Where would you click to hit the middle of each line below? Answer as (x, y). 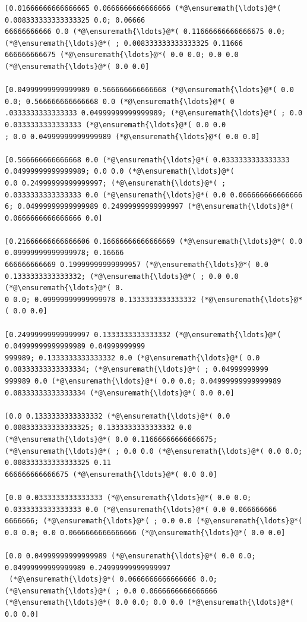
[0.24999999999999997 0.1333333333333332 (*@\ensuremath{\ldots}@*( (143, 334)
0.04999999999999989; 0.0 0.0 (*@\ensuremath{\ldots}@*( (120, 172)
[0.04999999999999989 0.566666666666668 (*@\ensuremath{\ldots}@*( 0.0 (149, 90)
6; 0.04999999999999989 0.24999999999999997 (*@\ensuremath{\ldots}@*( (149, 207)
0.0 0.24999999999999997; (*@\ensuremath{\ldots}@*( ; (115, 183)
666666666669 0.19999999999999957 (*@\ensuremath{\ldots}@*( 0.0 (137, 265)
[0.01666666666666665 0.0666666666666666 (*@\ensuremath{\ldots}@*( (143, 8)
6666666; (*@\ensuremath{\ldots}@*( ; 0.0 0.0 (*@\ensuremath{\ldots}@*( (154, 521)
